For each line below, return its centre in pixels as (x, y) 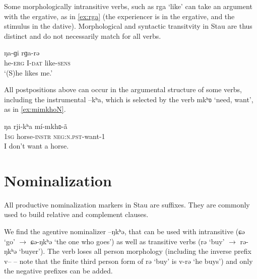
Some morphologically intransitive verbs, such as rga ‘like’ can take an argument (128, 6)
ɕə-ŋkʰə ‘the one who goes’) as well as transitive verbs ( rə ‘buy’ (127, 241)
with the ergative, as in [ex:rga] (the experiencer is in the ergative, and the (119, 16)
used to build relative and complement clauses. (76, 214)
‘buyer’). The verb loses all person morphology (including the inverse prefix (135, 251)
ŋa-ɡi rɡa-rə (22, 53)
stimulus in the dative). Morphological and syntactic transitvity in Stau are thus (128, 26)
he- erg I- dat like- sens (37, 62)
